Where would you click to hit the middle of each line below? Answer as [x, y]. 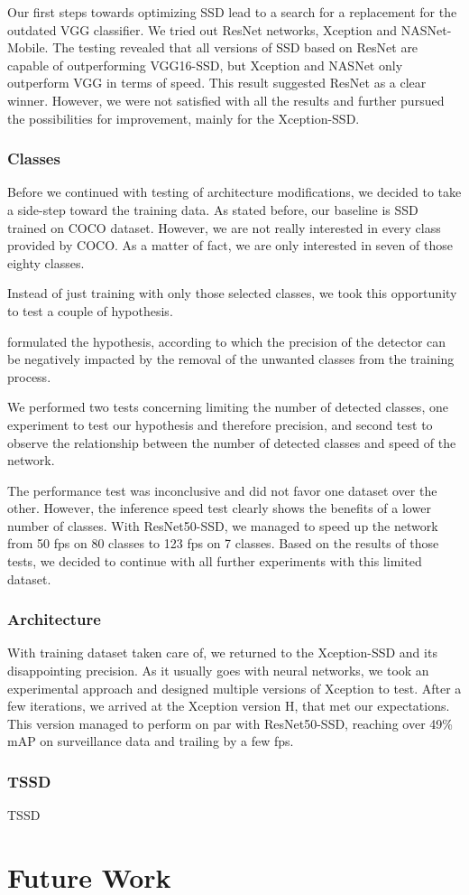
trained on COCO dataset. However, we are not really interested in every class [224, 227]
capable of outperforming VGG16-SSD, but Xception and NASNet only [205, 65]
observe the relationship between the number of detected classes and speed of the [232, 442]
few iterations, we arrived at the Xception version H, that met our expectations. [229, 706]
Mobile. [28, 47]
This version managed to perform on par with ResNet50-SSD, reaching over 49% [230, 723]
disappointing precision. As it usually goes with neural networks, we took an [218, 671]
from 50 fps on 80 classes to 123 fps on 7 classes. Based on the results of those [223, 543]
